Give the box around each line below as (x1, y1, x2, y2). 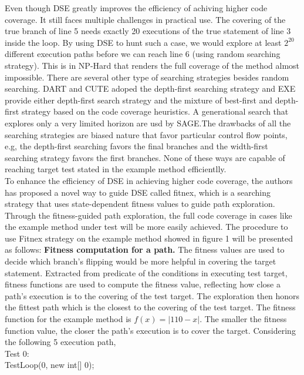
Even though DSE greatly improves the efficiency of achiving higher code (5, 2, 268, 14)
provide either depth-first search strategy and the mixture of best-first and (5, 93, 273, 106)
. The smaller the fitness (200, 313, 287, 325)
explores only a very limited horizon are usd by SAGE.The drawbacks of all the (5, 116, 291, 129)
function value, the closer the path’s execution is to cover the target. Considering (5, 324, 296, 336)
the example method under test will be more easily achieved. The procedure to (5, 220, 288, 233)
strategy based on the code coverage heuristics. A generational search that (21, 105, 289, 118)
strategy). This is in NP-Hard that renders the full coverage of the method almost (5, 59, 300, 71)
